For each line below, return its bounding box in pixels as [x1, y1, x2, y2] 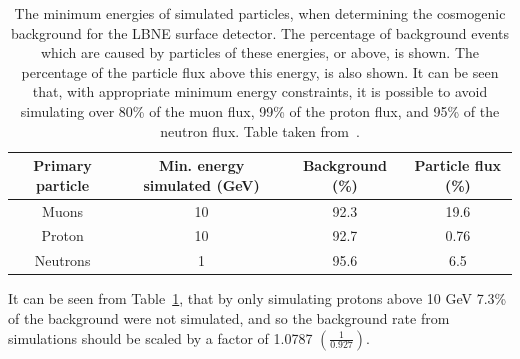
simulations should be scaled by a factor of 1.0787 [8, 327, 313, 348]
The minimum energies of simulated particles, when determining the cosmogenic [14, 3, 506, 23]
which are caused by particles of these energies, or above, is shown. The [40, 42, 480, 63]
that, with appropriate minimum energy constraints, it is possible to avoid [32, 81, 488, 102]
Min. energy [158, 155, 245, 176]
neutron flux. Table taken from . [160, 120, 360, 141]
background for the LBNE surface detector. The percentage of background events [11, 22, 509, 43]
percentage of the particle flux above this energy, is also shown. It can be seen [21, 61, 499, 82]
